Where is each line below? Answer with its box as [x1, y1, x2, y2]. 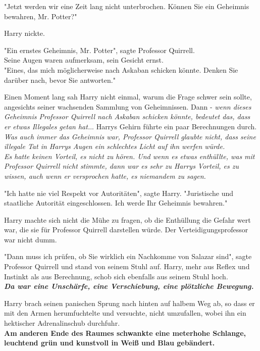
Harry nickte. [4, 28, 45, 38]
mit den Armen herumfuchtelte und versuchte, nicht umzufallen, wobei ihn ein [4, 308, 246, 318]
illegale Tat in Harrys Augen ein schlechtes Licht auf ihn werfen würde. [4, 141, 225, 152]
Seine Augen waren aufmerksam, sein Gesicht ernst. [4, 55, 164, 65]
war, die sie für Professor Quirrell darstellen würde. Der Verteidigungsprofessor [4, 224, 248, 235]
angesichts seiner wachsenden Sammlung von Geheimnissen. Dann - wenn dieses [4, 101, 251, 112]
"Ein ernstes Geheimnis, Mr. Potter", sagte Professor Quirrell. [4, 44, 195, 55]
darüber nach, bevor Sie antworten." [4, 74, 116, 85]
